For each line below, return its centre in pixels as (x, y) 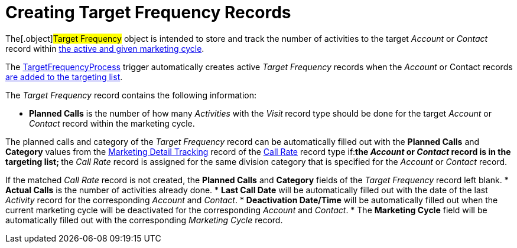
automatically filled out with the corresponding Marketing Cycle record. (144, 220)
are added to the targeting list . (64, 77)
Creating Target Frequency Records (148, 12)
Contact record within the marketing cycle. (112, 123)
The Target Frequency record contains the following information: (131, 95)
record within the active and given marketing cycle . (105, 48)
